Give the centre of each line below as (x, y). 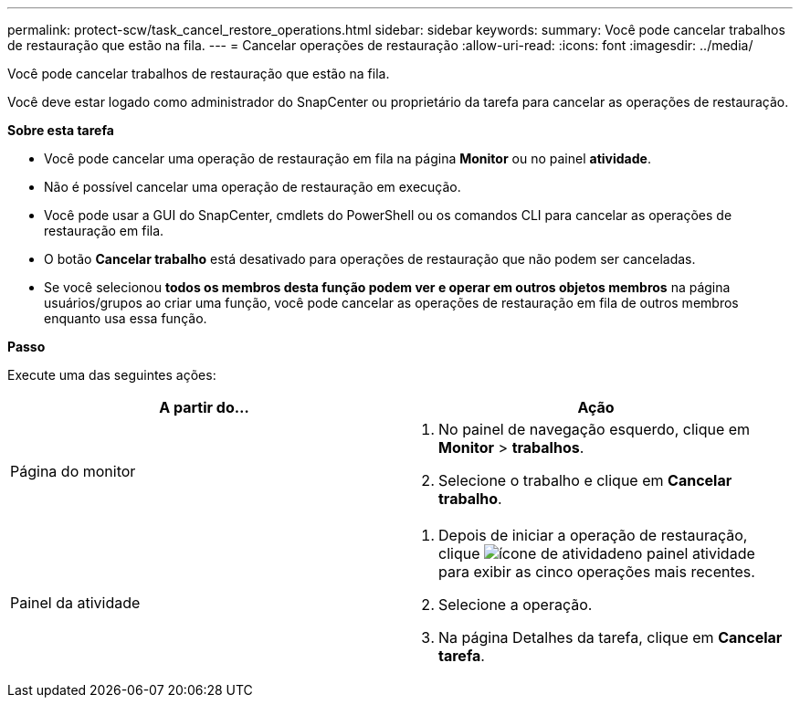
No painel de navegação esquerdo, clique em (595, 429)
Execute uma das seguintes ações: (112, 375)
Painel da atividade (75, 603)
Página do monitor (73, 471)
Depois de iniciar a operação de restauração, (593, 535)
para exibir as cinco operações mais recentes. (597, 572)
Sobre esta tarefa (61, 130)
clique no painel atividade (597, 553)
